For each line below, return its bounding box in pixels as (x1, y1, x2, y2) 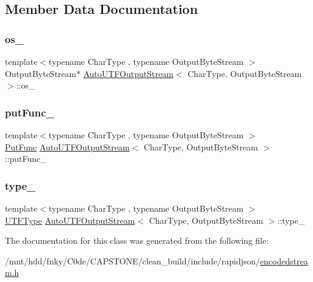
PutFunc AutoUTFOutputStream (5, 140, 130, 153)
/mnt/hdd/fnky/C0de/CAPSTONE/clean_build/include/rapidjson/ (5, 254, 260, 267)
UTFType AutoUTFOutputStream (5, 213, 135, 226)
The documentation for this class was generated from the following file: (5, 234, 269, 247)
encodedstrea (260, 254, 308, 267)
